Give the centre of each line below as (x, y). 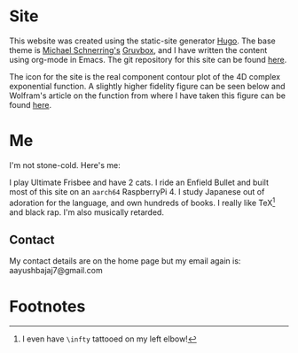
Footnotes (47, 306)
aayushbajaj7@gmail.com (56, 271)
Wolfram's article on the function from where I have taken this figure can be (148, 96)
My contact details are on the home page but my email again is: (125, 261)
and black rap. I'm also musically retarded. (86, 212)
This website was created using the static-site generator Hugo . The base (143, 41)
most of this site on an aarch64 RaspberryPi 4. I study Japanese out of (137, 191)
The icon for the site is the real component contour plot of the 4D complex (145, 76)
